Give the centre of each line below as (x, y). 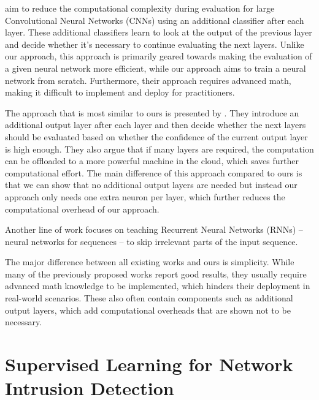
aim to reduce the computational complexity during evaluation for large (140, 8)
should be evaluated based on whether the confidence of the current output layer (156, 136)
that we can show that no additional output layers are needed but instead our (151, 185)
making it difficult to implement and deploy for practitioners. (120, 92)
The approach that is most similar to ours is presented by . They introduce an (152, 112)
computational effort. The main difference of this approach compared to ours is (154, 172)
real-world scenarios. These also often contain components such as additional (149, 298)
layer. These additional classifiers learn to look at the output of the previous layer (159, 32)
